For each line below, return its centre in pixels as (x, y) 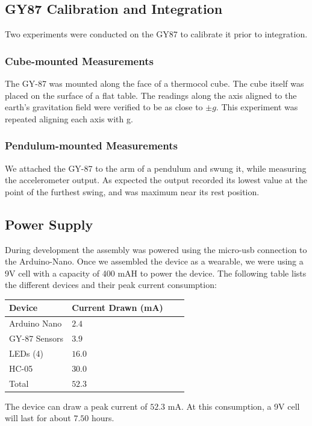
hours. (103, 418)
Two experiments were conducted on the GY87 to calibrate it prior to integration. (156, 34)
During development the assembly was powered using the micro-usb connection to (156, 249)
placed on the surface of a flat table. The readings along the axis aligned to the (151, 95)
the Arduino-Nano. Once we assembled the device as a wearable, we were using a (154, 261)
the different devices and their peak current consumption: (111, 285)
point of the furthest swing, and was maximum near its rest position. (132, 191)
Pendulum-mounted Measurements (91, 146)
